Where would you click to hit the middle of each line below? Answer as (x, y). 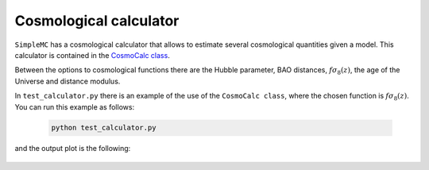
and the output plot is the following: (73, 149)
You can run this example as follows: (75, 106)
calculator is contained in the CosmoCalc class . (92, 55)
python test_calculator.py (104, 128)
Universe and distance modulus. (68, 81)
